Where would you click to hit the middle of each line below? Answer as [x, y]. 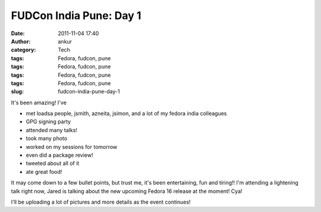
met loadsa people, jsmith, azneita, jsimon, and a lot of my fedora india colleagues [126, 114]
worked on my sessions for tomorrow [72, 146]
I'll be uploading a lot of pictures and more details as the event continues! [101, 202]
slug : [17, 92]
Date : [18, 33]
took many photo [47, 138]
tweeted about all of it [53, 163]
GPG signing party [48, 121]
